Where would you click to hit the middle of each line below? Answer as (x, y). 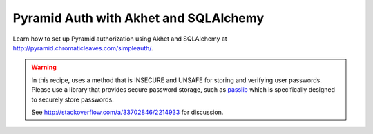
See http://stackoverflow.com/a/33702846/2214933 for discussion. (127, 112)
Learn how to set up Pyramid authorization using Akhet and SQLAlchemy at (120, 39)
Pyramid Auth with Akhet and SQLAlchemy (138, 18)
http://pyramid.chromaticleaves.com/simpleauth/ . (83, 48)
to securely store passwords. (73, 99)
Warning (44, 67)
